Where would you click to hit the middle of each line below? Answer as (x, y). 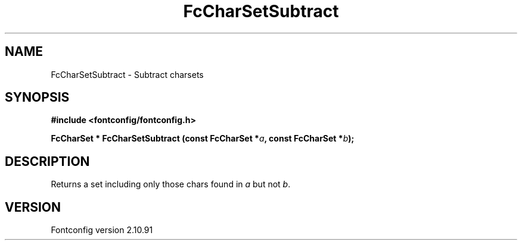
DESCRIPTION (47, 161)
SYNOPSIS (37, 98)
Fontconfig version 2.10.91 (102, 230)
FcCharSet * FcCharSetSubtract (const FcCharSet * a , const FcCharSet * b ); (203, 139)
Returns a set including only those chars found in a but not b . (171, 184)
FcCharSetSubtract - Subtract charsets (127, 74)
